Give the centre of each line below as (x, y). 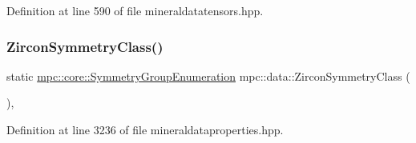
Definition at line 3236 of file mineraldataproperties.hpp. (145, 129)
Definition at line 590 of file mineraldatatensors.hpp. (135, 10)
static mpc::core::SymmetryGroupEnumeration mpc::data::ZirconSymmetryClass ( (208, 75)
